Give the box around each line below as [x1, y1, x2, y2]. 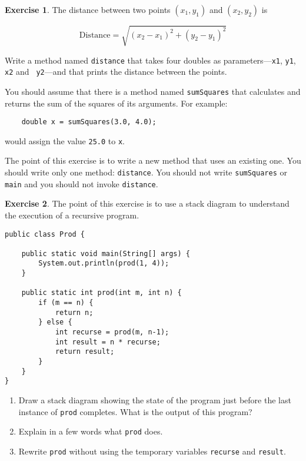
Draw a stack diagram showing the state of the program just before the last [18, 394, 291, 406]
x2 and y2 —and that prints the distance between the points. [5, 65, 227, 78]
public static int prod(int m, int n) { [21, 288, 182, 297]
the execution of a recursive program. [5, 208, 139, 221]
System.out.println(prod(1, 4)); [38, 259, 169, 268]
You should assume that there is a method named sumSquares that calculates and [5, 85, 301, 97]
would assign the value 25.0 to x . [5, 134, 125, 147]
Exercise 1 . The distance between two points [5, 4, 171, 15]
